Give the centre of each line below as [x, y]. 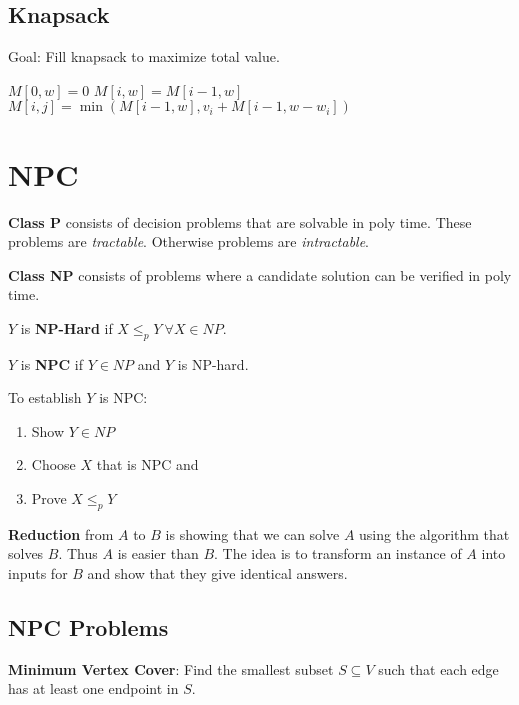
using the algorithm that [434, 533]
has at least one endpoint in [93, 688]
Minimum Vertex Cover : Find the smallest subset [171, 668]
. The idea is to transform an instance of [338, 553]
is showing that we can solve [252, 533]
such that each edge [438, 668]
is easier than [158, 553]
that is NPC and [147, 464]
